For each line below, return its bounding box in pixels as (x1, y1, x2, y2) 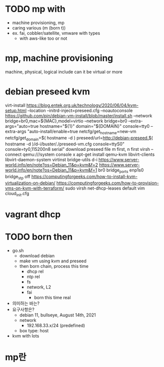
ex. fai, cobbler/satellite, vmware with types (12, 30, 100, 36)
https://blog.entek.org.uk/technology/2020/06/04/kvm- (26, 102, 139, 108)
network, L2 (26, 284, 51, 290)
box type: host (19, 328, 49, 334)
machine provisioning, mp (12, 20, 65, 26)
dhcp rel (26, 268, 44, 274)
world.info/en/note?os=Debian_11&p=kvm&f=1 (5, 167, 97, 173)
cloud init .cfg (5, 191, 29, 198)
